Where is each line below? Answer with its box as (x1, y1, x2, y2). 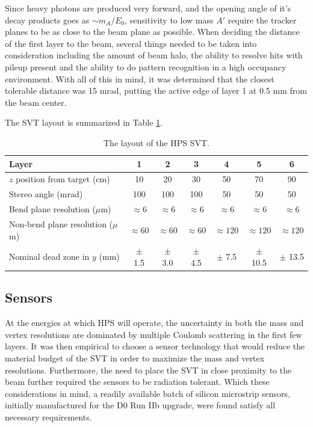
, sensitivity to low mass (125, 13, 214, 26)
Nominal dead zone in (9, 250, 90, 263)
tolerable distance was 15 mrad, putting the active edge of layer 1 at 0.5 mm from (5, 84, 307, 97)
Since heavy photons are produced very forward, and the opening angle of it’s (5, 2, 291, 14)
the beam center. (5, 96, 67, 108)
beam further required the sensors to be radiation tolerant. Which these (5, 375, 270, 388)
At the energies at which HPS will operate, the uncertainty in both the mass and (5, 316, 304, 329)
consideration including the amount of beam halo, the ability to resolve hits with (5, 49, 303, 61)
